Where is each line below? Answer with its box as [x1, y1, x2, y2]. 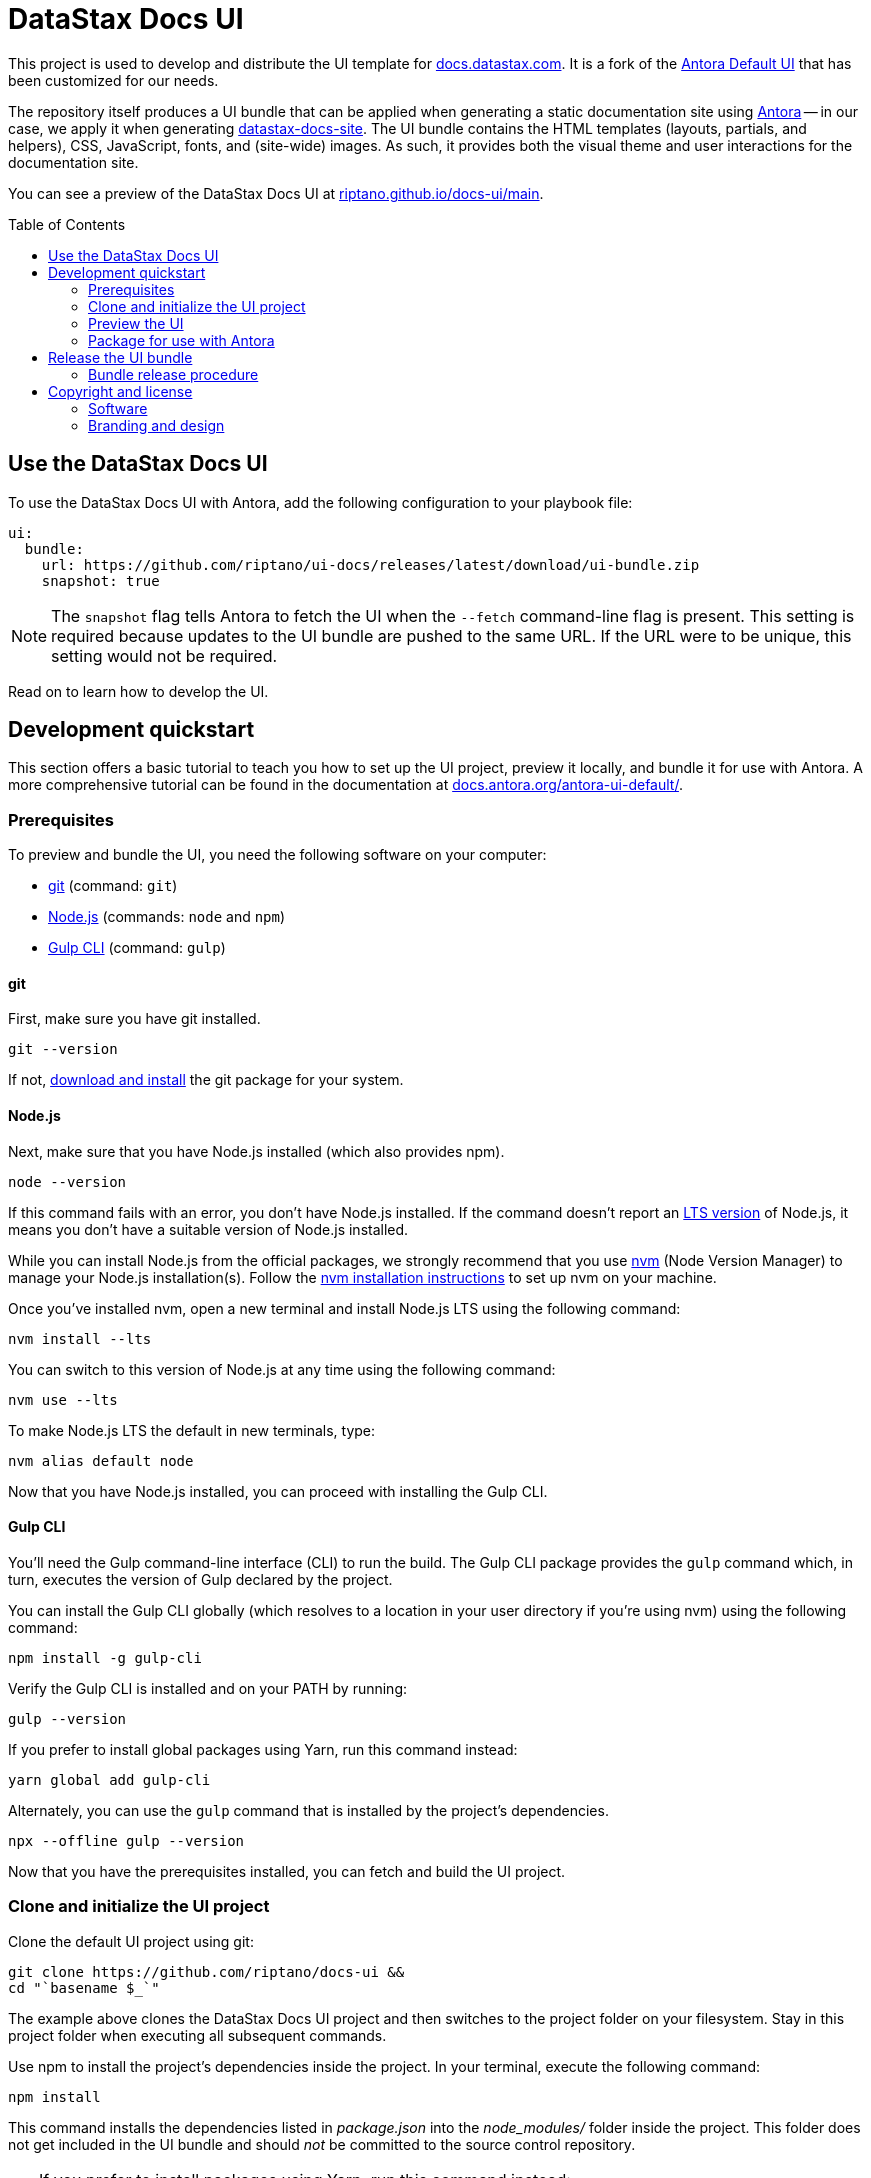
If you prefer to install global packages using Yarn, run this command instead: [8, 1740, 518, 1758]
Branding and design [88, 416, 225, 434]
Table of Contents [8, 215, 126, 233]
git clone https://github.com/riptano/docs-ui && [8, 1963, 405, 1980]
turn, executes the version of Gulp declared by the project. [8, 1570, 393, 1588]
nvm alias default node [8, 1452, 194, 1469]
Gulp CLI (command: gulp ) [48, 939, 226, 957]
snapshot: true [41, 572, 160, 589]
